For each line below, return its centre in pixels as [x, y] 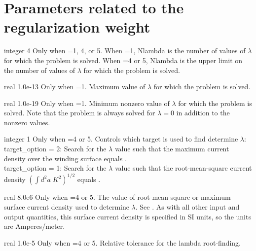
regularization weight [77, 27]
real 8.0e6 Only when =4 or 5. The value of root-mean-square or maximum [117, 197]
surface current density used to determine [67, 206]
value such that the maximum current [172, 149]
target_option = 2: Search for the [55, 149]
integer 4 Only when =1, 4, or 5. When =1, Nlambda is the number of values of [125, 51]
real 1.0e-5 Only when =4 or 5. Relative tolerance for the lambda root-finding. [122, 242]
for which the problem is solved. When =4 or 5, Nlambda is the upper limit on [123, 60]
